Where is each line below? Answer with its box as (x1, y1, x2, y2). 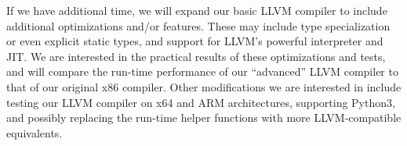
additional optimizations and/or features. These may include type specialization (6, 17, 391, 34)
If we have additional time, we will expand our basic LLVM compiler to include (6, 2, 387, 18)
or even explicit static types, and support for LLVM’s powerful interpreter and (6, 33, 383, 49)
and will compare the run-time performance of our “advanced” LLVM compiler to (6, 63, 398, 80)
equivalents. (6, 124, 63, 141)
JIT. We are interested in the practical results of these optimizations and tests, (6, 48, 386, 64)
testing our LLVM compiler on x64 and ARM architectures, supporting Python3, (6, 94, 395, 110)
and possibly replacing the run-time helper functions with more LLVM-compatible (6, 109, 402, 126)
